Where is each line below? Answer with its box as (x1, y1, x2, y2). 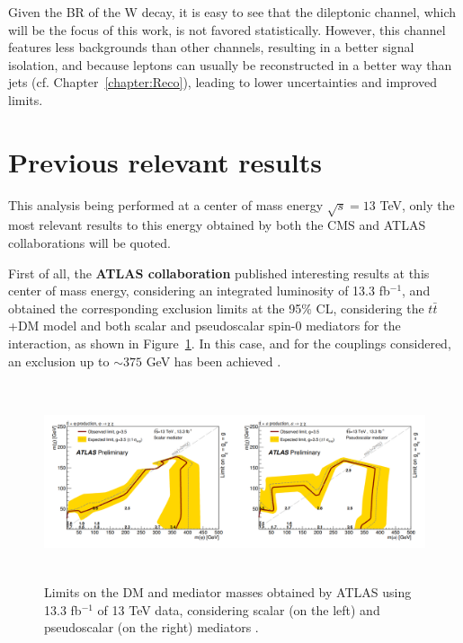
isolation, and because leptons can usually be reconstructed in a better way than (8, 55, 452, 74)
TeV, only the (379, 195, 455, 214)
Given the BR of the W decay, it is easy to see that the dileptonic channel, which (8, 3, 457, 21)
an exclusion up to (8, 351, 110, 370)
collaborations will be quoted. (8, 233, 171, 252)
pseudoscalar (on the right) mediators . (44, 618, 259, 637)
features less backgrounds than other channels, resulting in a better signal (8, 38, 414, 57)
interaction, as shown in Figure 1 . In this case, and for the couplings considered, (8, 334, 451, 353)
